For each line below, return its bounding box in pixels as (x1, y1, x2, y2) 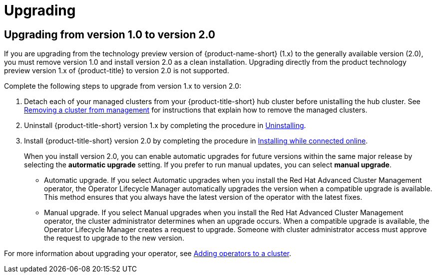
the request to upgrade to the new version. (44, 234, 184, 243)
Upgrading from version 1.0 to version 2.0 (4, 28, 216, 41)
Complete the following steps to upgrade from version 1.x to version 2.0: (4, 82, 241, 91)
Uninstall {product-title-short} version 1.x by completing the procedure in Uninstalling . (24, 121, 306, 130)
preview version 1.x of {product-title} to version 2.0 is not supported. (4, 66, 229, 75)
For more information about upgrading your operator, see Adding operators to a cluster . (4, 249, 292, 258)
